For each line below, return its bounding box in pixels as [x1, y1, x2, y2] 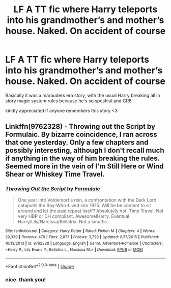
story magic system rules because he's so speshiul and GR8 [5, 98, 132, 104]
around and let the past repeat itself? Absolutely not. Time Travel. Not [17, 208, 164, 214]
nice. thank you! [5, 276, 46, 283]
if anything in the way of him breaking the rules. [5, 154, 160, 163]
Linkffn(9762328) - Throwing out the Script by [5, 122, 156, 131]
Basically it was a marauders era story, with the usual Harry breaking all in [5, 92, 160, 98]
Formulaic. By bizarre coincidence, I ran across [5, 130, 158, 139]
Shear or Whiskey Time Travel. [5, 170, 105, 179]
